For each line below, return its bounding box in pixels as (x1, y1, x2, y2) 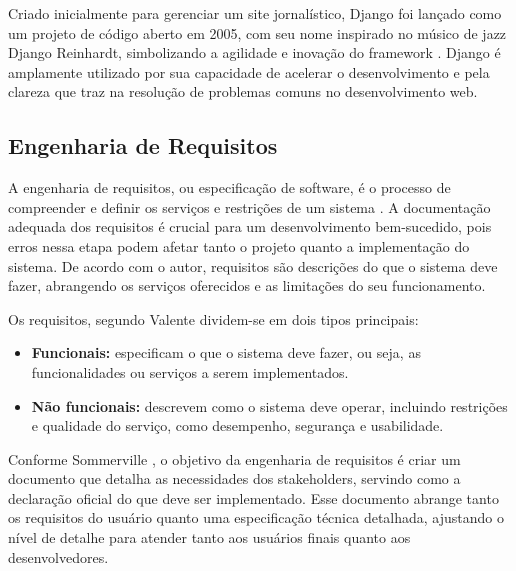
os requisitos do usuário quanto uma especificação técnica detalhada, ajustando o (8, 507, 504, 528)
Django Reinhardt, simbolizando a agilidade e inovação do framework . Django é (8, 42, 501, 63)
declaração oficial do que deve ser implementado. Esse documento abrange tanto (8, 487, 499, 508)
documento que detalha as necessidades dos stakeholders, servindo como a (8, 468, 461, 489)
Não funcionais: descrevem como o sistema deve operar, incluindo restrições (31, 395, 508, 416)
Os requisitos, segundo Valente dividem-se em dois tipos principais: (8, 308, 419, 329)
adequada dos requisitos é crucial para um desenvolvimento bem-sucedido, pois (8, 216, 492, 237)
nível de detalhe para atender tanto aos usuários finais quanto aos (8, 527, 411, 548)
